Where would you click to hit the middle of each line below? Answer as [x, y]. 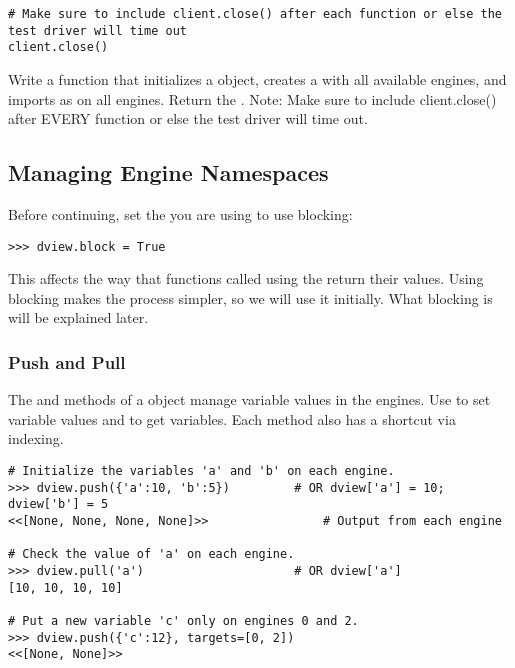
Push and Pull [67, 361]
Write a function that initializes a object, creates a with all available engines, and [257, 78]
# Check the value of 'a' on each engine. [151, 554]
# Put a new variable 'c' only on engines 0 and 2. [183, 620]
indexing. [36, 438]
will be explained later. [78, 317]
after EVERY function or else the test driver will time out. [188, 118]
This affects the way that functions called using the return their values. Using [246, 278]
